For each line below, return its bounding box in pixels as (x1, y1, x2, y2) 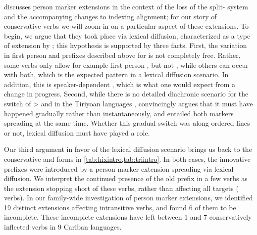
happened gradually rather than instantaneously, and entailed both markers (4, 108, 234, 118)
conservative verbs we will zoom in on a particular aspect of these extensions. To (4, 21, 249, 31)
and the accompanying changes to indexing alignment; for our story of (4, 11, 217, 21)
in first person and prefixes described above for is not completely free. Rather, (4, 49, 241, 60)
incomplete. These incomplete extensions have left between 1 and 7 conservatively (4, 212, 252, 222)
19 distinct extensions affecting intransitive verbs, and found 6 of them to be (4, 202, 236, 212)
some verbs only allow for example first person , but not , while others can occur (4, 59, 249, 70)
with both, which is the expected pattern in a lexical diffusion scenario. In (4, 69, 229, 80)
